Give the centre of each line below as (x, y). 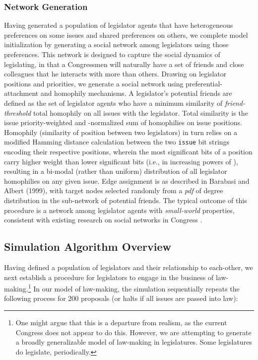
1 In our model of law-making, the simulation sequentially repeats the (134, 288)
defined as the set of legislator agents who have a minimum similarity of (113, 103)
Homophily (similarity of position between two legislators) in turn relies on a (121, 132)
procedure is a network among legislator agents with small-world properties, (119, 210)
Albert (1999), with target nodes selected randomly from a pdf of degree (114, 190)
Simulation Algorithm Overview (88, 247)
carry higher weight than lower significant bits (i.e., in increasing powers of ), (121, 161)
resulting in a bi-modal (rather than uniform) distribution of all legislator (116, 171)
